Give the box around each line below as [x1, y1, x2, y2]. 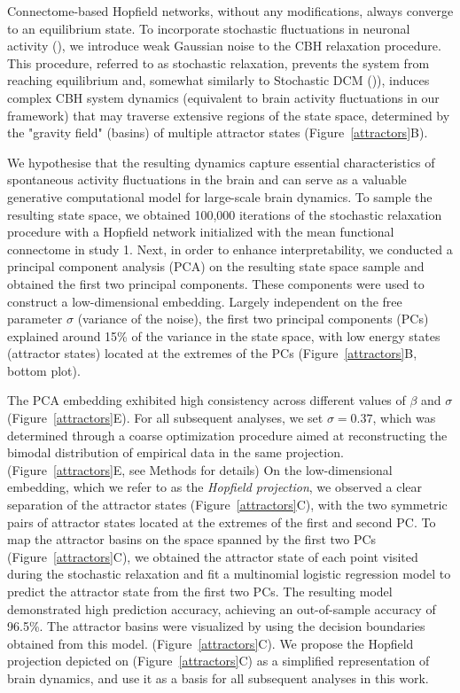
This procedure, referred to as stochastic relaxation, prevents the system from [7, 53, 430, 72]
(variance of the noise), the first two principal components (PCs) [77, 309, 429, 328]
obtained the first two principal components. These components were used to [7, 274, 425, 292]
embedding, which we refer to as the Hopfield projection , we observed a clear [7, 478, 423, 496]
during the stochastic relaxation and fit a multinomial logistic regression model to [7, 565, 451, 583]
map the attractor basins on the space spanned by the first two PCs [7, 530, 377, 549]
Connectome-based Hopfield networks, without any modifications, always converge [7, 2, 454, 19]
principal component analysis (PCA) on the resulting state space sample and [7, 257, 425, 276]
